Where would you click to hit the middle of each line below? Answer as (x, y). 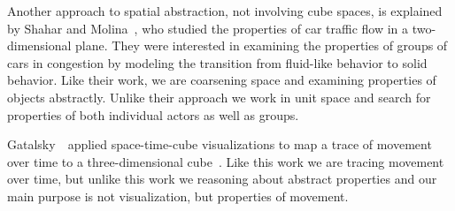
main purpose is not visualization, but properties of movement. (178, 196)
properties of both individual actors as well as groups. (153, 114)
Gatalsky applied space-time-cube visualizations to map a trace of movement (220, 144)
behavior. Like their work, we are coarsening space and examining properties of (222, 80)
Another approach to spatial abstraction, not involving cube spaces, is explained (225, 11)
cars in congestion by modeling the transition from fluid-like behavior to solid (217, 62)
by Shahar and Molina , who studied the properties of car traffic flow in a (208, 28)
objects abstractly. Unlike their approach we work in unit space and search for (219, 97)
